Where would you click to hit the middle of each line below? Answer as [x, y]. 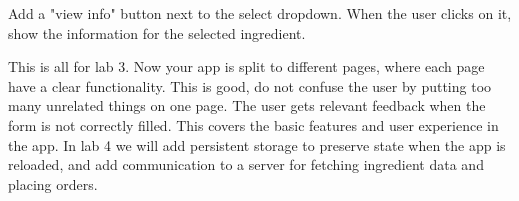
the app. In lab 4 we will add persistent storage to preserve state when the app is [257, 144]
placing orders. [53, 183]
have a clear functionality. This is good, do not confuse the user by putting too [250, 85]
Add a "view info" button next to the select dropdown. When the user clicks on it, [260, 13]
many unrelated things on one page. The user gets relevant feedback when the [247, 105]
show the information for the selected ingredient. [157, 32]
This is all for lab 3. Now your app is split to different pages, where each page [246, 66]
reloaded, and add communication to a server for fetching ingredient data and [246, 164]
